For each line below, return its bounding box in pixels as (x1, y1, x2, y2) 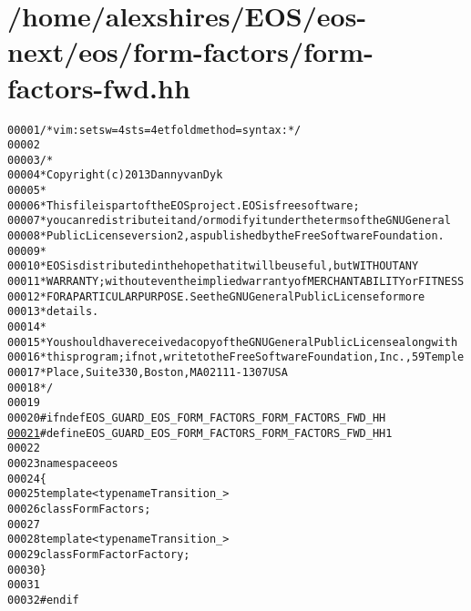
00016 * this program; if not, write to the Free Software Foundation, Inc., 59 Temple (7, 351, 465, 364)
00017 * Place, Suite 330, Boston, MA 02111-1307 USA (7, 366, 288, 379)
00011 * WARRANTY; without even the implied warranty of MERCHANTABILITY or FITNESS (7, 275, 465, 289)
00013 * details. (7, 305, 99, 319)
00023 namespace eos (7, 456, 118, 470)
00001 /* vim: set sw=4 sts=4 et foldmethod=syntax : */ (7, 123, 302, 137)
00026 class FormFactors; (7, 502, 151, 515)
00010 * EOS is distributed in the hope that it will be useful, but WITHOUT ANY (7, 260, 419, 273)
